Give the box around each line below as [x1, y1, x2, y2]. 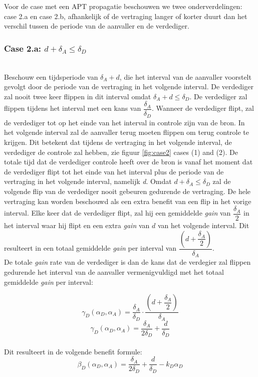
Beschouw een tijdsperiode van [4, 71, 98, 82]
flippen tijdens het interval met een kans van [4, 103, 141, 113]
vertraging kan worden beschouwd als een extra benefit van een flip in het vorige [4, 196, 251, 206]
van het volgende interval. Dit [157, 220, 249, 231]
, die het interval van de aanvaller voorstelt [119, 71, 251, 82]
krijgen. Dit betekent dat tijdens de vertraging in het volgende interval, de [4, 137, 232, 147]
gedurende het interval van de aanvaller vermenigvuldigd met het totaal [4, 266, 224, 277]
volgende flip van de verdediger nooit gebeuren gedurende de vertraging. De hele [4, 186, 250, 197]
